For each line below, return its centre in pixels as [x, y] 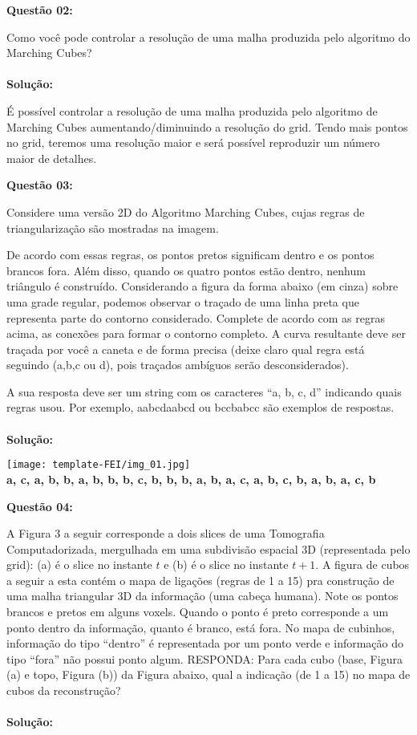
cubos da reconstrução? [64, 690]
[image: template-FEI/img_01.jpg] [99, 465]
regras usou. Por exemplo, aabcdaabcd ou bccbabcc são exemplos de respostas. [200, 407]
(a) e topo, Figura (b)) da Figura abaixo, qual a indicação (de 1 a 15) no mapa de [208, 674]
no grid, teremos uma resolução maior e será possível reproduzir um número [193, 142]
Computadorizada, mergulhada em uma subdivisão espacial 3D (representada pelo [208, 548]
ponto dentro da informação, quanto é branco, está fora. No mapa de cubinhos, [201, 627]
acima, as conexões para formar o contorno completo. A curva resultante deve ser [206, 333]
